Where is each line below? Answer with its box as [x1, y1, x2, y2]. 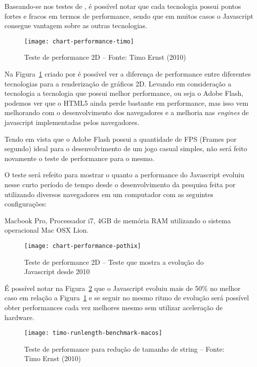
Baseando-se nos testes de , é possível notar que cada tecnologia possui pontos [4, 1, 241, 11]
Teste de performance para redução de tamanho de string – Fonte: [24, 343, 224, 354]
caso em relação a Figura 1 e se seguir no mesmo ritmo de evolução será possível [4, 292, 249, 303]
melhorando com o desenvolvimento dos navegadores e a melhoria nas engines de [4, 107, 249, 118]
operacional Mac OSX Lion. [4, 225, 89, 235]
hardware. [4, 312, 35, 322]
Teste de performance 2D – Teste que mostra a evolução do [24, 256, 204, 267]
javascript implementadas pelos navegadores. [4, 117, 139, 127]
